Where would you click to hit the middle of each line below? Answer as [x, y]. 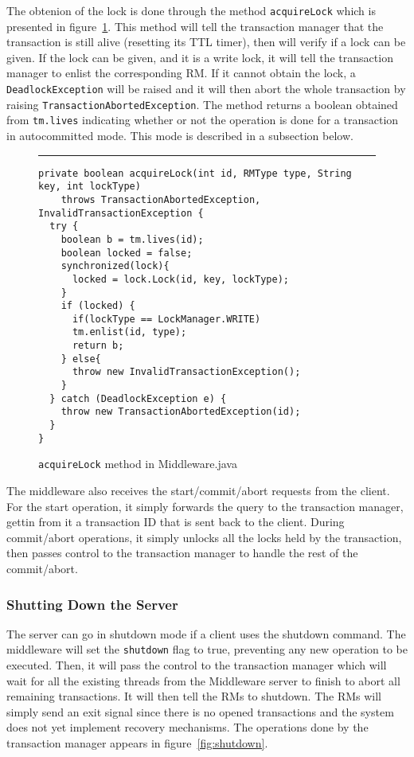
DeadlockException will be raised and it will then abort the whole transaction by [206, 89]
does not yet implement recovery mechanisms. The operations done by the [187, 727]
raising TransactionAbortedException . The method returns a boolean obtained [202, 104]
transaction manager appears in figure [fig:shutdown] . [137, 743]
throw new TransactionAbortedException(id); [181, 412]
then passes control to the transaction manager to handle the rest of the [182, 553]
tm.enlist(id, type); [129, 332]
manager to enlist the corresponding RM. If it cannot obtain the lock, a [181, 73]
